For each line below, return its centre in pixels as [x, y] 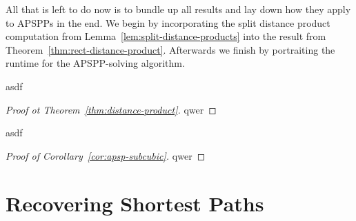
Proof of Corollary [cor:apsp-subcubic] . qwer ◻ [106, 155]
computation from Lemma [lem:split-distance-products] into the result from [166, 36]
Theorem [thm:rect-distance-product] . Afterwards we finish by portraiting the [170, 49]
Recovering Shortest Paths [135, 203]
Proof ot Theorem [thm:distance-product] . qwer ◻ [111, 109]
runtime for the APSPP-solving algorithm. [95, 63]
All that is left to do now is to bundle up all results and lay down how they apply [178, 9]
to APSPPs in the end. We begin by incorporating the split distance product [168, 22]
